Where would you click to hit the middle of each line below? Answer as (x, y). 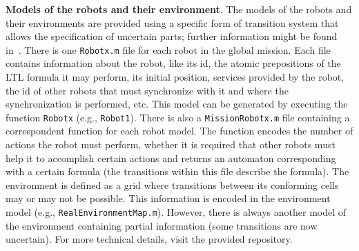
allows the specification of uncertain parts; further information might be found (172, 36)
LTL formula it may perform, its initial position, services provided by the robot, (175, 77)
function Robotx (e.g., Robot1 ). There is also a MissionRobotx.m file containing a (178, 117)
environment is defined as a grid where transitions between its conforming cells (172, 184)
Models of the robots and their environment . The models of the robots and (179, 9)
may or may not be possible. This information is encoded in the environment (168, 198)
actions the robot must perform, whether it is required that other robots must (171, 144)
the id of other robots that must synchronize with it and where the (147, 90)
